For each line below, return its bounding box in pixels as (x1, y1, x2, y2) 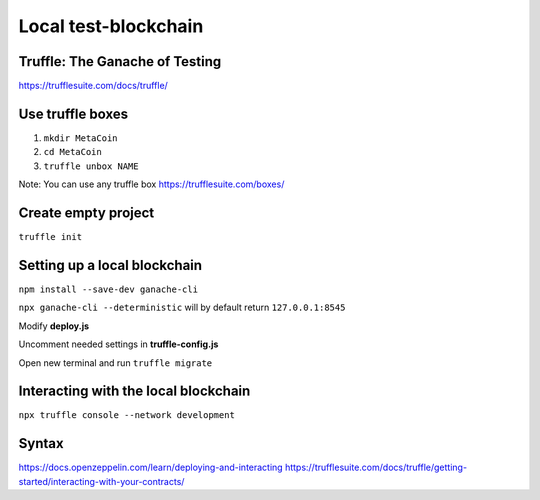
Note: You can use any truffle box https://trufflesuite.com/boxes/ (18, 178, 285, 190)
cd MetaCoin (43, 146, 102, 158)
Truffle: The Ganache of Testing (18, 53, 222, 70)
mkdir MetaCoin (43, 132, 119, 144)
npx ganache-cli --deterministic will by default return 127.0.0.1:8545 (18, 301, 346, 314)
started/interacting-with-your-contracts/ (18, 475, 185, 487)
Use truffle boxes (18, 105, 129, 122)
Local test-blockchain (18, 15, 204, 37)
